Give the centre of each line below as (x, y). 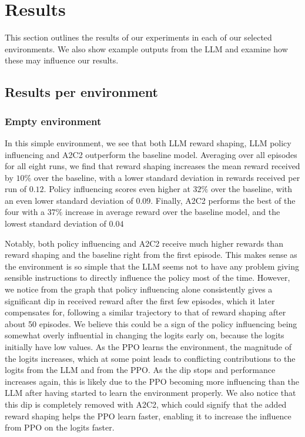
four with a (25, 212)
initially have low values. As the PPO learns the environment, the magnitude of (148, 347)
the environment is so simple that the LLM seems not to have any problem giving (152, 266)
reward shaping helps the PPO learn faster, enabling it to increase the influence (148, 416)
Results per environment (81, 92)
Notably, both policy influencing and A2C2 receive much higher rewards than (144, 243)
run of (16, 189)
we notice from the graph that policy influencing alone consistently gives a (139, 289)
